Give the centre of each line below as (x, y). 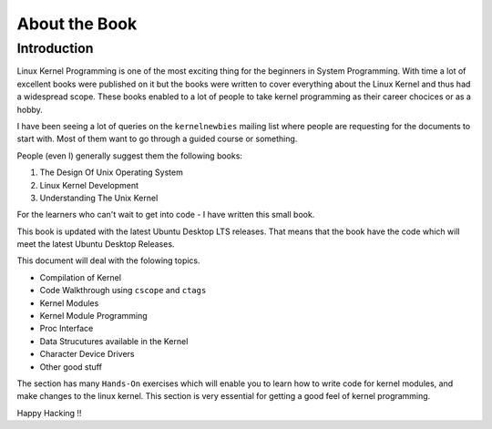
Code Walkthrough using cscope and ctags (123, 291)
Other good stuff (71, 367)
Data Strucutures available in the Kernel (114, 341)
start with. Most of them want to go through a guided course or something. (157, 139)
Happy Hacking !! (49, 413)
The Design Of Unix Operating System (112, 172)
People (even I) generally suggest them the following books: (130, 156)
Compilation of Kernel (81, 277)
